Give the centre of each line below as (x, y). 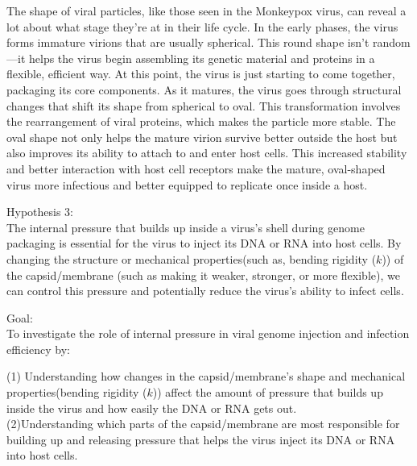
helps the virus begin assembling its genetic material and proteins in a (202, 58)
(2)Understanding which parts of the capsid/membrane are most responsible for (203, 424)
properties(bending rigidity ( (77, 392)
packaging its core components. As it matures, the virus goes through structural (204, 89)
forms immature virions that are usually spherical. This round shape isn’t (188, 42)
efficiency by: (38, 349)
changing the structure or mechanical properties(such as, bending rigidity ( (192, 258)
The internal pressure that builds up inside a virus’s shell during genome (186, 227)
